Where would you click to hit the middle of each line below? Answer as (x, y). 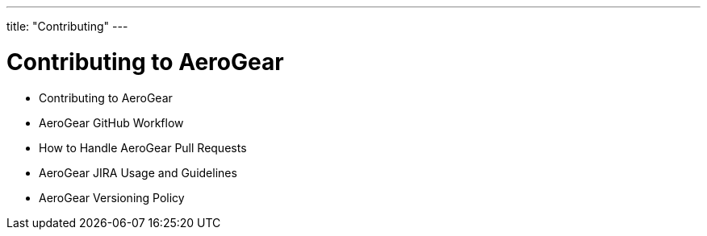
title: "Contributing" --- (67, 26)
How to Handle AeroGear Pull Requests (143, 147)
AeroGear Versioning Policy (112, 197)
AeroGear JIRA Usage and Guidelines (138, 172)
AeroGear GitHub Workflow (111, 122)
